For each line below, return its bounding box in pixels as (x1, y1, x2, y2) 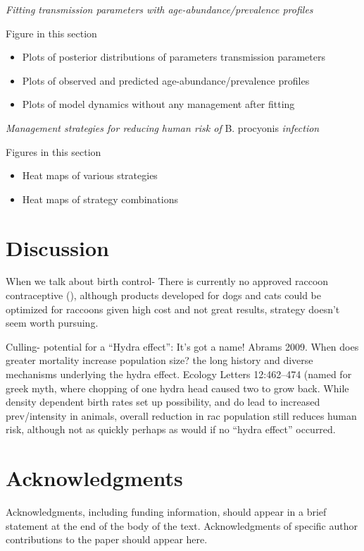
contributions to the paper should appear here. (6, 532, 208, 547)
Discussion (6, 233, 109, 262)
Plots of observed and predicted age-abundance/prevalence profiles (22, 73, 310, 87)
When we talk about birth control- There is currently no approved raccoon (6, 274, 329, 289)
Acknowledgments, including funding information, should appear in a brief (6, 504, 327, 519)
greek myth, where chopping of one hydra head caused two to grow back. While (6, 380, 349, 395)
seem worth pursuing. (6, 315, 99, 330)
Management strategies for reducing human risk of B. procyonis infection (6, 120, 320, 135)
